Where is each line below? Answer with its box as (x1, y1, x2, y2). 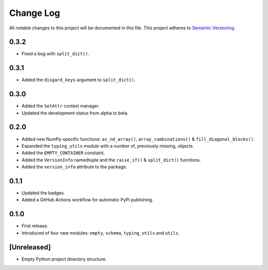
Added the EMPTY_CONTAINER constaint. (21, 150, 105, 156)
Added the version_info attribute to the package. (21, 164, 128, 170)
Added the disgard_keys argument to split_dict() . (21, 77, 136, 83)
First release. (21, 223, 49, 229)
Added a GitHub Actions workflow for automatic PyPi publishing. (21, 197, 154, 203)
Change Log (9, 7, 61, 18)
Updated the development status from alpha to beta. (21, 110, 129, 116)
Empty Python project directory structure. (21, 256, 107, 262)
